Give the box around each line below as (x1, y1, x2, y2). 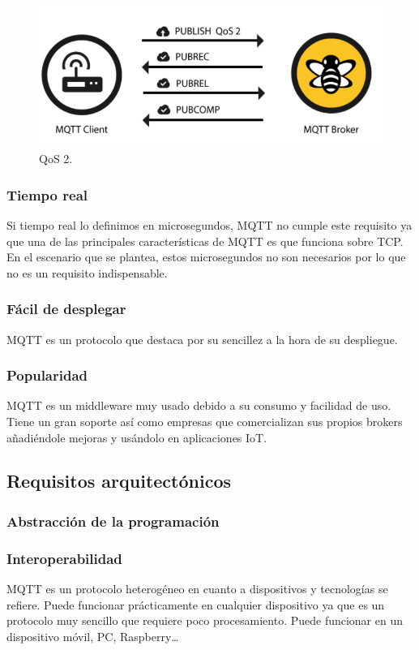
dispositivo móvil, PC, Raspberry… (6, 627, 179, 644)
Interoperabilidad (6, 548, 122, 568)
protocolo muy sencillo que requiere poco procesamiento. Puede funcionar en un (6, 612, 404, 629)
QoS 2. (39, 150, 73, 167)
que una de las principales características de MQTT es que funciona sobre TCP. (6, 232, 404, 249)
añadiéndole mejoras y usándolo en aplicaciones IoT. (6, 428, 267, 446)
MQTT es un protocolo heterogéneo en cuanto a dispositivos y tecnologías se (6, 579, 388, 596)
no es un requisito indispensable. (6, 264, 168, 281)
